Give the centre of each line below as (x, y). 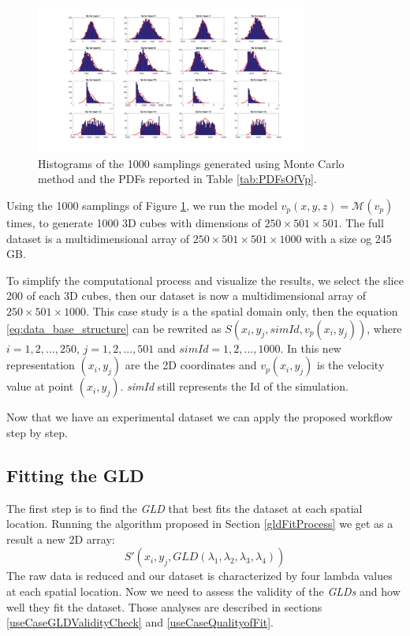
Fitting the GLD (75, 475)
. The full (361, 223)
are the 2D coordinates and (191, 365)
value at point (40, 386)
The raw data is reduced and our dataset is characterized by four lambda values (199, 576)
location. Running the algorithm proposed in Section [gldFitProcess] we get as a (200, 524)
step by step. (37, 432)
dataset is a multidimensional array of (98, 238)
